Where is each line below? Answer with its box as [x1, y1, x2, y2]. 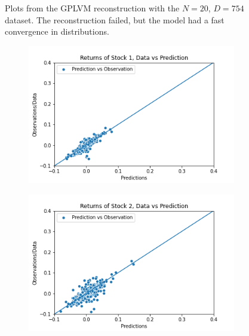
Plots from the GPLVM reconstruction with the [5, 2, 180, 14]
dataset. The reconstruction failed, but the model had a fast [5, 13, 225, 26]
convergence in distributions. [5, 25, 109, 38]
